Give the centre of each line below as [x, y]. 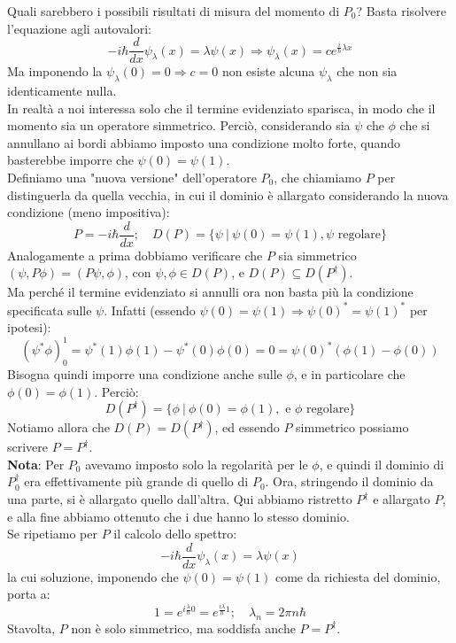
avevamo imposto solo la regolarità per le [197, 464]
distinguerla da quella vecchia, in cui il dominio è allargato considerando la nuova [228, 194]
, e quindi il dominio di [382, 464]
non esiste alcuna [268, 71]
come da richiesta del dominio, [358, 576]
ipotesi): [29, 327]
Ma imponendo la [55, 71]
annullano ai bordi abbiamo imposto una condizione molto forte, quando [204, 142]
